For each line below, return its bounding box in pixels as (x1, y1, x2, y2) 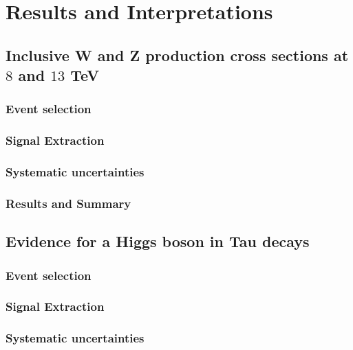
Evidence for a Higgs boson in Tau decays (6, 231, 310, 252)
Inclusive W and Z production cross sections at (6, 44, 349, 65)
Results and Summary (6, 195, 131, 211)
